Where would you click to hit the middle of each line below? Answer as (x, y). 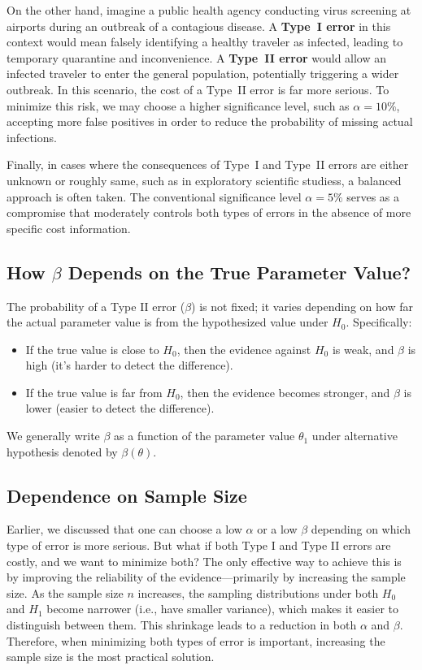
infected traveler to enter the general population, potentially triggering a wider (203, 73)
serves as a (373, 196)
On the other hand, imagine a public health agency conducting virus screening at (209, 10)
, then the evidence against (244, 349)
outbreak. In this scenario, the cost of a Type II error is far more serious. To (198, 89)
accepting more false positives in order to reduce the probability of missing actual (210, 121)
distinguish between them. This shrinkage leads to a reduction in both (182, 625)
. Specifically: (379, 322)
